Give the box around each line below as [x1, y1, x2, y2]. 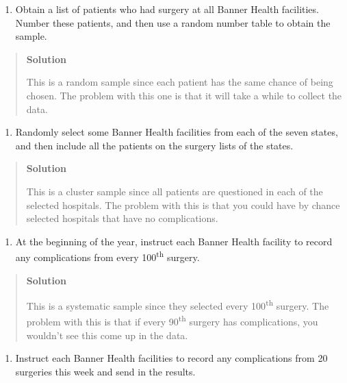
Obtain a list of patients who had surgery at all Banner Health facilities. [15, 2, 319, 16]
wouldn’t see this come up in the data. [26, 328, 188, 342]
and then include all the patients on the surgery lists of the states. [15, 138, 294, 152]
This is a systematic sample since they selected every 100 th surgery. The [26, 297, 329, 312]
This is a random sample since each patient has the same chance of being [26, 75, 333, 89]
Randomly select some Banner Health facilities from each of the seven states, [15, 125, 338, 139]
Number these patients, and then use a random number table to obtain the [15, 15, 331, 29]
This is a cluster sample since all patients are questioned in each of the [26, 184, 323, 198]
